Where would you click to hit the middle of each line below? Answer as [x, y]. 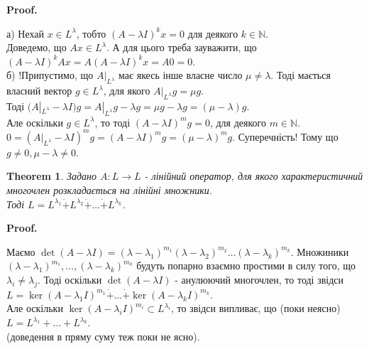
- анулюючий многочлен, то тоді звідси [259, 280]
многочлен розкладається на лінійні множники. [110, 190]
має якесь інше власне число [181, 75]
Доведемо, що [37, 47]
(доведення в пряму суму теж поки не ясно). [103, 336]
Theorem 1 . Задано [51, 176]
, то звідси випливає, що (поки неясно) [256, 308]
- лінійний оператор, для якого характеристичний [254, 176]
